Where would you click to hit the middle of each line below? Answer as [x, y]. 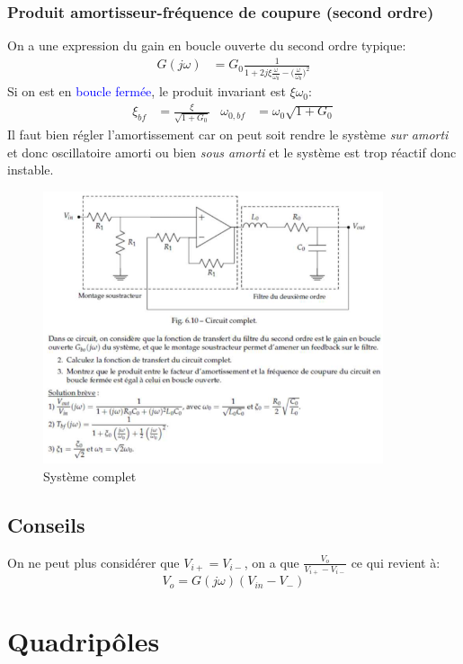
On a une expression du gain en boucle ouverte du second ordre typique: [207, 45]
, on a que [272, 562]
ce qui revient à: [396, 562]
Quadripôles [84, 641]
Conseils [46, 524]
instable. [31, 170]
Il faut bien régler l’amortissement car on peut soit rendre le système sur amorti [228, 134]
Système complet [90, 476]
